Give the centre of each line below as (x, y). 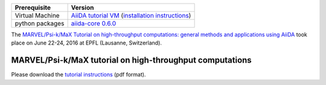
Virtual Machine (37, 15)
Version (82, 8)
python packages (40, 23)
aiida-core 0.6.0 (94, 23)
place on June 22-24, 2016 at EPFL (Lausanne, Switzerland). (87, 43)
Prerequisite (33, 8)
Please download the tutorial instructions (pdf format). (78, 75)
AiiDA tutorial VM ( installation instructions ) (131, 15)
